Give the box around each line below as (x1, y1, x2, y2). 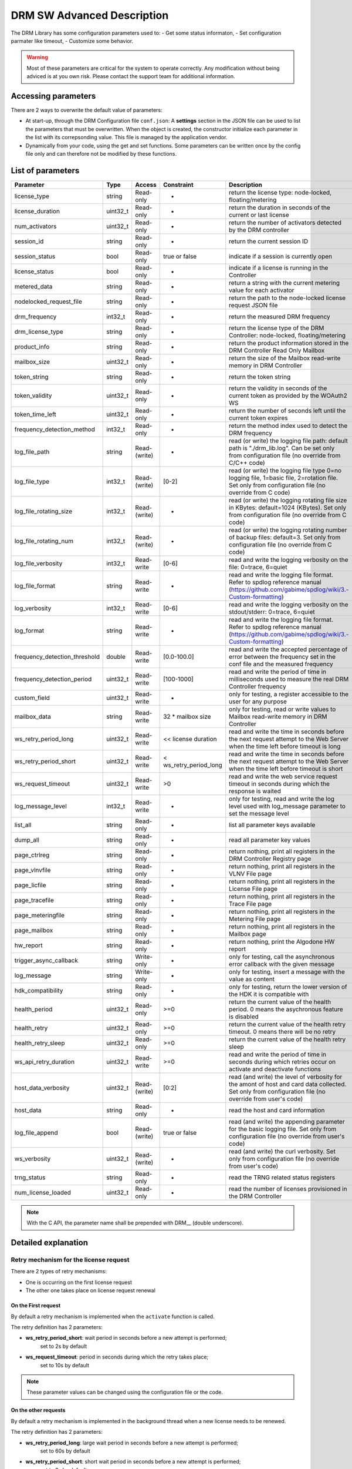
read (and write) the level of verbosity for (229, 1072, 343, 1081)
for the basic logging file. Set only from (229, 1125, 337, 1133)
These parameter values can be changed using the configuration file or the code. (26, 1388, 223, 1396)
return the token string (229, 373, 291, 381)
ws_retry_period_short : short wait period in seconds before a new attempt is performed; (25, 1458, 241, 1465)
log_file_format (14, 582, 56, 590)
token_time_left (14, 410, 57, 418)
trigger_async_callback (14, 956, 79, 964)
